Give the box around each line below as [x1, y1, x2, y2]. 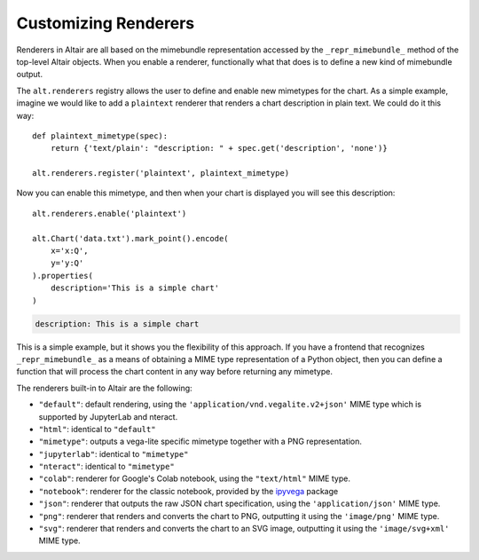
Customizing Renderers [16, 13, 195, 33]
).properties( [32, 271, 93, 280]
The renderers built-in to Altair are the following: [16, 383, 192, 393]
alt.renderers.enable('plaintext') [32, 209, 187, 218]
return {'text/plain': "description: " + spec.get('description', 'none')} [50, 143, 388, 154]
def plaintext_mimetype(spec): [32, 130, 169, 141]
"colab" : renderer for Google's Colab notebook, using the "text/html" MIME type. [38, 473, 350, 484]
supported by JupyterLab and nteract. [38, 411, 178, 422]
